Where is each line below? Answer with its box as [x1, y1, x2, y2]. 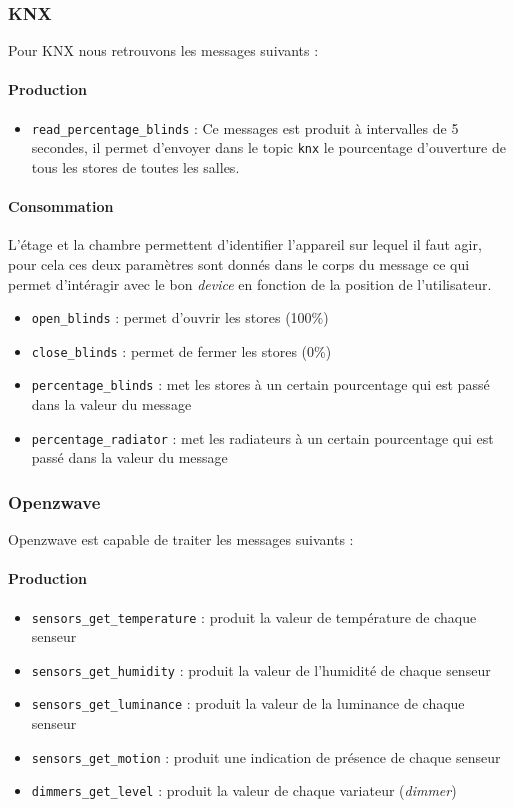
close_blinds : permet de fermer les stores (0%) [31, 340, 332, 361]
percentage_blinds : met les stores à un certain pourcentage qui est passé [31, 374, 490, 395]
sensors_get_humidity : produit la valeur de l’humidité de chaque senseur [31, 659, 491, 680]
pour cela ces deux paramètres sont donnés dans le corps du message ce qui [8, 253, 470, 274]
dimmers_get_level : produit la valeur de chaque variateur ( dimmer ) [31, 780, 457, 801]
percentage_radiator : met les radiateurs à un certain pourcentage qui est [31, 427, 494, 448]
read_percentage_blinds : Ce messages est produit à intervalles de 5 [31, 117, 459, 138]
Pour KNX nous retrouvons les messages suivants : [8, 40, 319, 61]
